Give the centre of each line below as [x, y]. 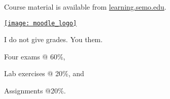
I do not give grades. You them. [54, 39]
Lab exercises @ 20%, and [44, 73]
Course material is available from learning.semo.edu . [85, 7]
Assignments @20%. [35, 91]
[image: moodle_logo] [41, 23]
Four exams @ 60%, [35, 56]
